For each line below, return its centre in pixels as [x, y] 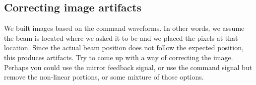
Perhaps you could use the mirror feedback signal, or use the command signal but [128, 67]
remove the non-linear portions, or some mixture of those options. [104, 77]
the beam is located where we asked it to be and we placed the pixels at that [121, 38]
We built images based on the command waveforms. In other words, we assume [124, 28]
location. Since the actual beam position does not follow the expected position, [124, 47]
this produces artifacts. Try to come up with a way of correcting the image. [119, 57]
